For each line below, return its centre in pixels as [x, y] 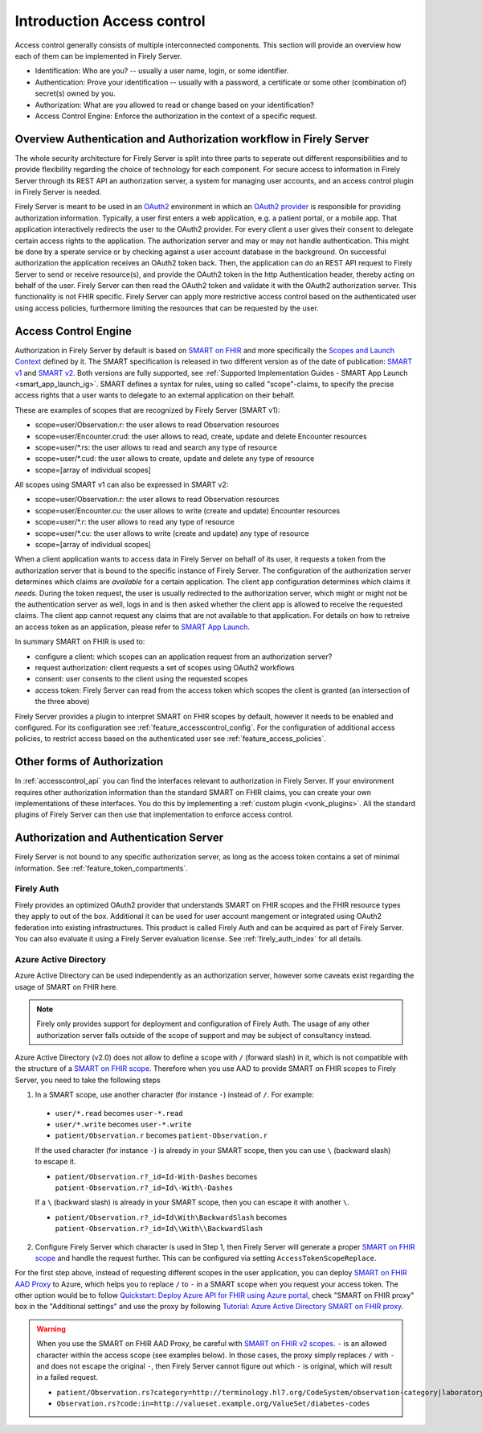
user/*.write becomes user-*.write [123, 1124]
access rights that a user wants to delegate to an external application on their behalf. [155, 395]
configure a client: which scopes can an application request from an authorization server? [184, 657]
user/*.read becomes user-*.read [119, 1113]
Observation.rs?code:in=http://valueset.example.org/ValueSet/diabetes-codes [213, 1404]
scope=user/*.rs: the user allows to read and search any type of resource [156, 447]
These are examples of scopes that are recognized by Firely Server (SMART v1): [147, 410]
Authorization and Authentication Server [119, 838]
